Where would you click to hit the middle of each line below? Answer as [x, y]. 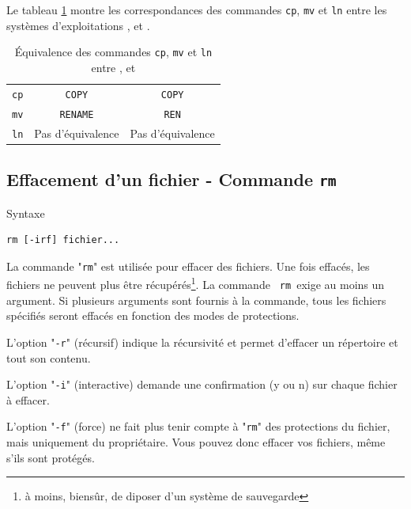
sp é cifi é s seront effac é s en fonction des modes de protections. [153, 315]
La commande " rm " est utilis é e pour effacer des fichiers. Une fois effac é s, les [188, 266]
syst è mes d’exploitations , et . [78, 25]
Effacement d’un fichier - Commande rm [172, 179]
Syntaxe [26, 213]
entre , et [113, 67]
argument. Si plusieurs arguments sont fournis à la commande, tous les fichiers [196, 300]
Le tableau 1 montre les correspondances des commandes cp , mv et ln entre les [197, 9]
